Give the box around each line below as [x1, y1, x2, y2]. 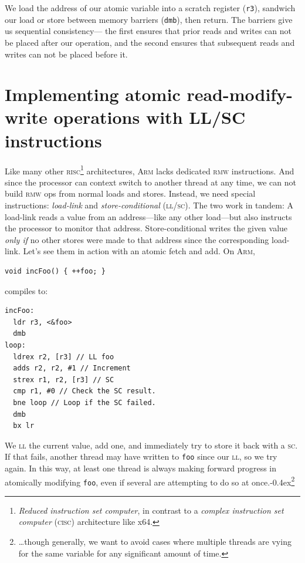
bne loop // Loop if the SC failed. [13, 398, 156, 407]
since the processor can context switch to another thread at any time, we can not [5, 176, 297, 188]
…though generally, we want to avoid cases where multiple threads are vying [18, 535, 292, 548]
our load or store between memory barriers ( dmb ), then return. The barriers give [5, 13, 293, 25]
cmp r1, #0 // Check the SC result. [13, 387, 156, 396]
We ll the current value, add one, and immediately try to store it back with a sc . [5, 439, 298, 451]
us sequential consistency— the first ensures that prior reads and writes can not [5, 25, 292, 37]
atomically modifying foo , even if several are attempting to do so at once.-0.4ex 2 [5, 474, 295, 488]
